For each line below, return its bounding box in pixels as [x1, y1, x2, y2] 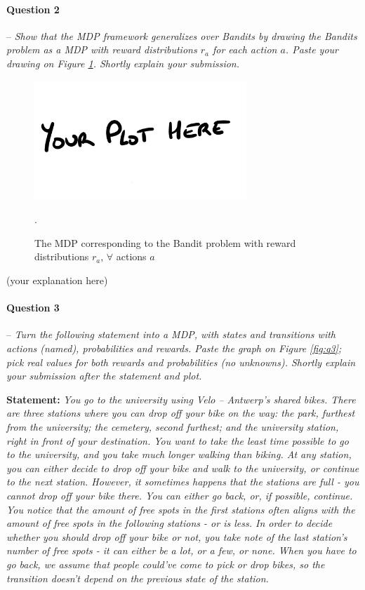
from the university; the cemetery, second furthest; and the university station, [6, 419, 339, 434]
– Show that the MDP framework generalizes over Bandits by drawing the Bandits [6, 28, 357, 43]
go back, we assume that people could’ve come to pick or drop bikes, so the [6, 556, 325, 571]
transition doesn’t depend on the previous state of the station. [6, 570, 269, 585]
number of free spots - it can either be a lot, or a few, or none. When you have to [6, 543, 357, 558]
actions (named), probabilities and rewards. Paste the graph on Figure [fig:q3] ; [6, 341, 342, 355]
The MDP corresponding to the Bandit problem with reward [34, 235, 296, 250]
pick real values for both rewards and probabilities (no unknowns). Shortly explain [6, 354, 356, 369]
